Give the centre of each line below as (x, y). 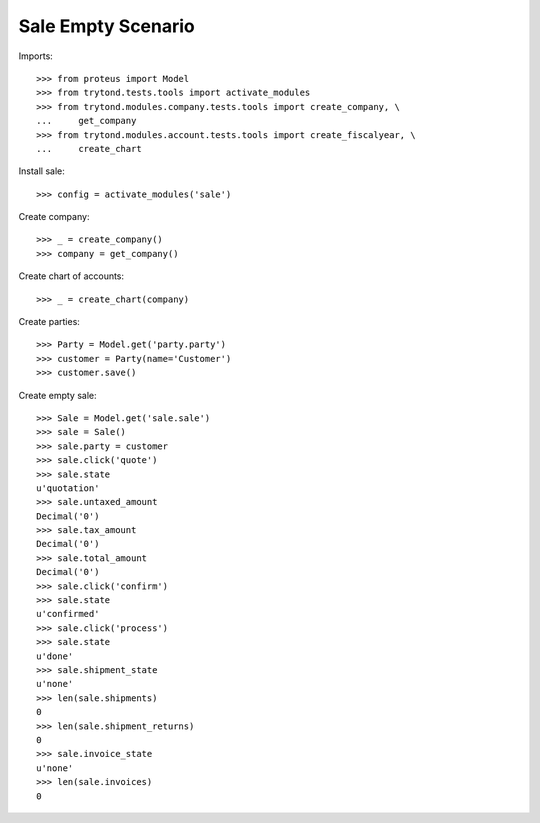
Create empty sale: (57, 395)
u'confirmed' (68, 614)
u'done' (55, 656)
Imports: (36, 56)
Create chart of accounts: (71, 276)
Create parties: (49, 322)
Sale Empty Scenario (106, 26)
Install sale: (41, 171)
